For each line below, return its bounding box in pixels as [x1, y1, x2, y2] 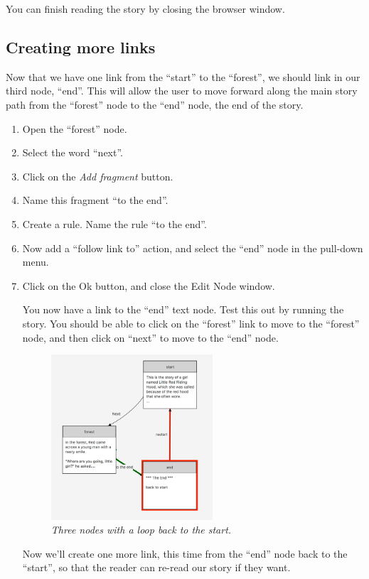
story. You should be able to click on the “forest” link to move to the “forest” [22, 315, 360, 330]
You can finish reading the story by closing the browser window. [6, 1, 285, 16]
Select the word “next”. [22, 145, 123, 160]
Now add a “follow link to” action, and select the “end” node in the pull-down [22, 240, 363, 255]
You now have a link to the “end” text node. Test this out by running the [22, 302, 344, 317]
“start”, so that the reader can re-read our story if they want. [22, 560, 291, 575]
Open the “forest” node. [22, 121, 127, 136]
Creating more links [6, 36, 156, 58]
